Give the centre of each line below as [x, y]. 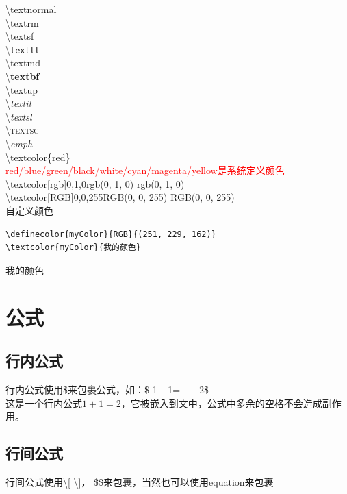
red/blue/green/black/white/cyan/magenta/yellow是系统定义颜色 [145, 170]
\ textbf [23, 76]
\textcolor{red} [38, 157]
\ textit [19, 103]
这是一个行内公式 [44, 403]
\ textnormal [31, 9]
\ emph [19, 143]
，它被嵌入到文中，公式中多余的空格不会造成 [221, 403]
